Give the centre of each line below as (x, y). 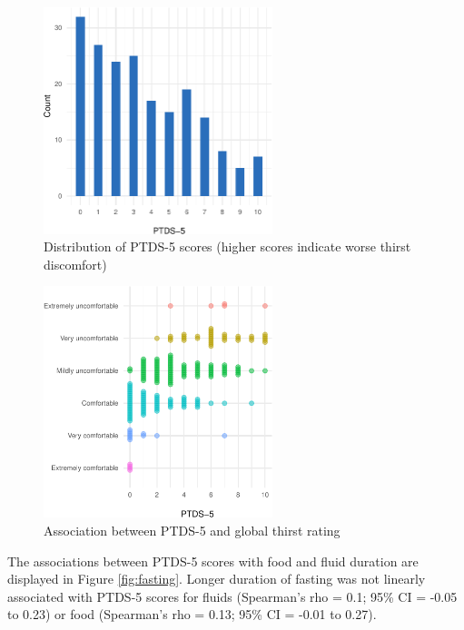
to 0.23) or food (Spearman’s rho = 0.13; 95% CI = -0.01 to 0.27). (192, 614)
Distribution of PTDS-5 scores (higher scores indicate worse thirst (227, 246)
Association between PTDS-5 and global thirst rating (192, 530)
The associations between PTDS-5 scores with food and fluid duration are (213, 561)
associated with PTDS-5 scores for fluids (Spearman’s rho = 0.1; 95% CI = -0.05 (232, 596)
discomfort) (75, 264)
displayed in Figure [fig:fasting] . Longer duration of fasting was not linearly (217, 579)
